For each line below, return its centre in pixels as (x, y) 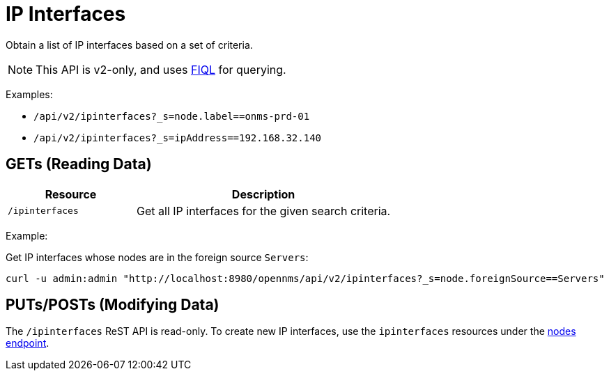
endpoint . (28, 343)
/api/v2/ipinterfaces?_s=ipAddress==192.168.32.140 (178, 138)
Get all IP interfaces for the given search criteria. (264, 211)
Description (263, 194)
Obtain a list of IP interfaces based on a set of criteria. (129, 45)
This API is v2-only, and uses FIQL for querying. (161, 69)
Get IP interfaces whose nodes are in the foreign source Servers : (157, 257)
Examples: (29, 94)
